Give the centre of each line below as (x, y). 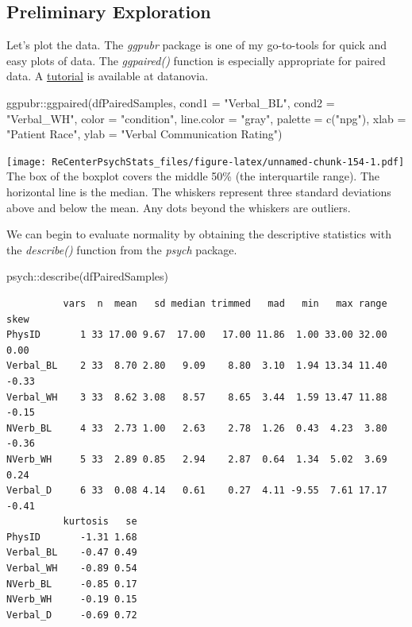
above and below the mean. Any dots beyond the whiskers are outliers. (179, 207)
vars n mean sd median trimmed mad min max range (225, 303)
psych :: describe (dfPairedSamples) (87, 276)
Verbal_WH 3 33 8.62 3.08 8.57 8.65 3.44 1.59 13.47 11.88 (197, 397)
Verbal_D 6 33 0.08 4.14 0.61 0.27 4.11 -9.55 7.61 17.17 (197, 491)
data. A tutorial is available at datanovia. (108, 76)
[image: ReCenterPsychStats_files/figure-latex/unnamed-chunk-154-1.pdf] (206, 162)
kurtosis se (100, 522)
